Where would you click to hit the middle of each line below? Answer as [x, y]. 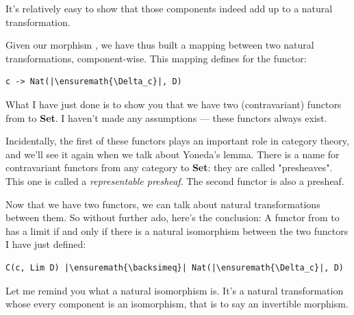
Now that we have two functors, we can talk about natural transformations [163, 204]
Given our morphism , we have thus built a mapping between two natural [160, 45]
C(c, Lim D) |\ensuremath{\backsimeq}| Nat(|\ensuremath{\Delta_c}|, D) [175, 267]
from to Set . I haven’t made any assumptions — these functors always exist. [166, 117]
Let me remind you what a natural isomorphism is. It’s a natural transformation [175, 290]
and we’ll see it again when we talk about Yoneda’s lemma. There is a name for [173, 154]
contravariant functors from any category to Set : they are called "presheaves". [169, 167]
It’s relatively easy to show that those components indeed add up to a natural [169, 8]
